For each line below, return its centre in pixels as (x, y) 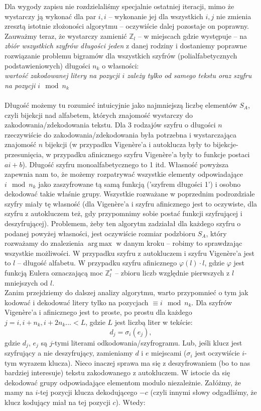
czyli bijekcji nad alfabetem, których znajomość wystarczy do (99, 115)
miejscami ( (169, 353)
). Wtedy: (130, 402)
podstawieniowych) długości (47, 65)
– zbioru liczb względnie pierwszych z (172, 273)
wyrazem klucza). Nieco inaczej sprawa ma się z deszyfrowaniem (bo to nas (135, 362)
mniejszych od (26, 282)
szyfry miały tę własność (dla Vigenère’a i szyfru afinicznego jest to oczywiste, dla (131, 203)
